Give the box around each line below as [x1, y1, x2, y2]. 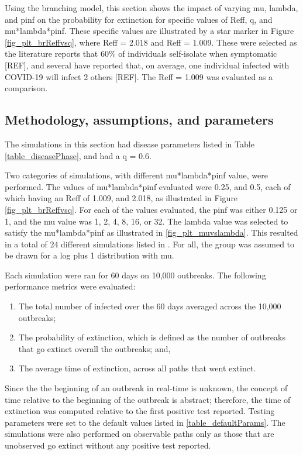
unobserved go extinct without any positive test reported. [5, 439, 211, 451]
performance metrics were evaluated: [5, 280, 136, 292]
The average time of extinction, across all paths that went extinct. [18, 362, 256, 374]
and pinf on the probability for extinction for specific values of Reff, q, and [5, 13, 273, 25]
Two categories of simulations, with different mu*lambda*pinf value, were [5, 169, 268, 181]
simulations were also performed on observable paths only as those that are [5, 428, 274, 440]
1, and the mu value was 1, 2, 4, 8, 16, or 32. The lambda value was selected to [5, 215, 288, 227]
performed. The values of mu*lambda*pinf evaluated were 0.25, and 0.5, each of [5, 180, 291, 192]
